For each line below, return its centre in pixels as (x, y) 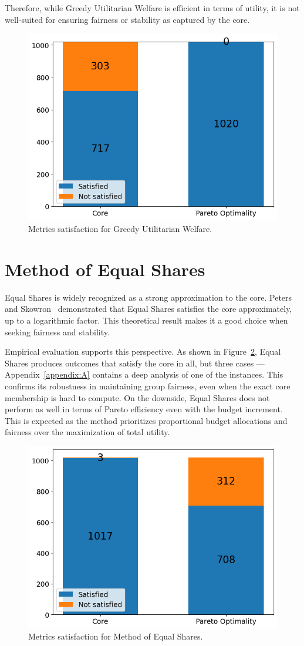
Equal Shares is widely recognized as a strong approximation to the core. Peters (148, 297)
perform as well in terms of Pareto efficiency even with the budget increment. (144, 409)
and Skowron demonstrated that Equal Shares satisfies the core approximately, (148, 309)
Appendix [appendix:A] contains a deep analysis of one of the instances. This (144, 374)
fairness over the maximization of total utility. (87, 432)
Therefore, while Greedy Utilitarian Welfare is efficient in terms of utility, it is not (152, 8)
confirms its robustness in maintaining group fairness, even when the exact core (148, 386)
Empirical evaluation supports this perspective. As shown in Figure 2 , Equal (143, 351)
